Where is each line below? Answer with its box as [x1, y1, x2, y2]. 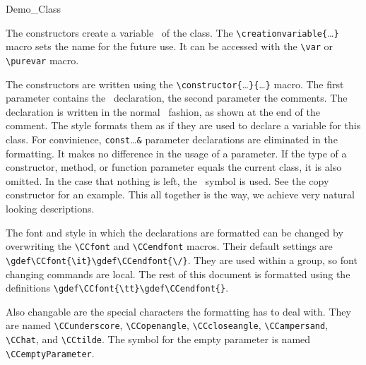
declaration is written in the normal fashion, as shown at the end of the [6, 104, 320, 119]
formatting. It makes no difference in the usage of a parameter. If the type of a [6, 145, 347, 160]
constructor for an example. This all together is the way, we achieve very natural [6, 187, 355, 202]
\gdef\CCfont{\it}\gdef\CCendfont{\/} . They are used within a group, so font [6, 252, 358, 267]
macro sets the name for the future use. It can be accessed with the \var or [6, 39, 333, 54]
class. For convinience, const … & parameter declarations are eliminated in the [6, 132, 338, 146]
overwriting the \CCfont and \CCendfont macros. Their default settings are [6, 239, 333, 253]
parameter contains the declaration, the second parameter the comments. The [6, 90, 348, 105]
